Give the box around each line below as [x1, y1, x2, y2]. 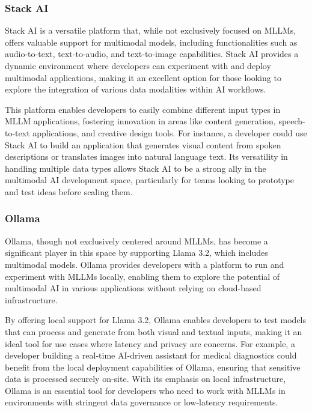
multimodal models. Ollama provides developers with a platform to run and [5, 258, 284, 270]
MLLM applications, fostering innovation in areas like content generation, [5, 115, 276, 127]
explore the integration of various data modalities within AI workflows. [5, 83, 266, 95]
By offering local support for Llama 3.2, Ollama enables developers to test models [5, 314, 307, 326]
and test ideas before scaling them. [5, 185, 133, 198]
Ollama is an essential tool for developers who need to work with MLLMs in [5, 384, 286, 396]
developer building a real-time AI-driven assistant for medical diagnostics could [5, 349, 297, 362]
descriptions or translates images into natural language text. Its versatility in [5, 150, 288, 163]
